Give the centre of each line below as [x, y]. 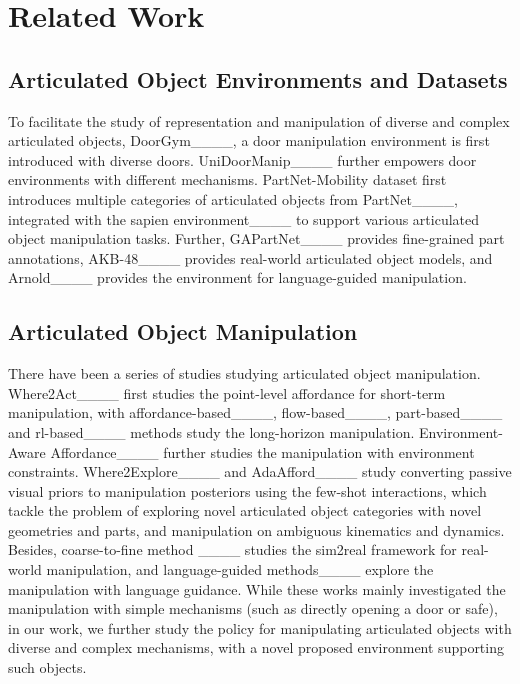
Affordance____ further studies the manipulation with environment [262, 451]
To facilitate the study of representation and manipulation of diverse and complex [259, 120]
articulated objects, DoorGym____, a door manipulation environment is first [249, 140]
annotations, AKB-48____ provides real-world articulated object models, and [250, 257]
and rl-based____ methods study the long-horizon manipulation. [211, 431]
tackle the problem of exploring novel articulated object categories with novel [245, 510]
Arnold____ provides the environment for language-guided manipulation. [237, 277]
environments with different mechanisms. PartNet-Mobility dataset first [227, 179]
